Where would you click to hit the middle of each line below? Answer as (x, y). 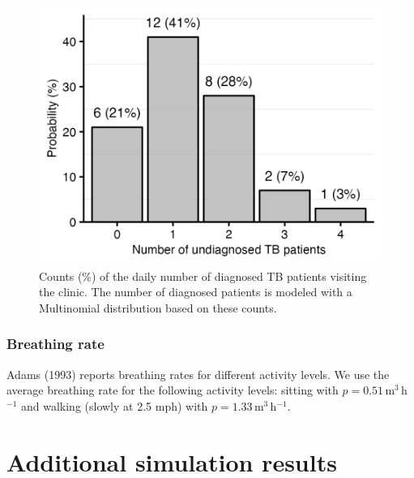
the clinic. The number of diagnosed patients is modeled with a (196, 292)
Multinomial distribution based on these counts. (158, 307)
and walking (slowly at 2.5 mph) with (114, 405)
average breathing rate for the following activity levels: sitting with (173, 390)
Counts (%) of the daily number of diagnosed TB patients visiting (203, 276)
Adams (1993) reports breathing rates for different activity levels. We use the (198, 374)
